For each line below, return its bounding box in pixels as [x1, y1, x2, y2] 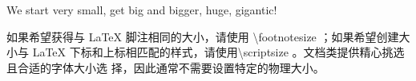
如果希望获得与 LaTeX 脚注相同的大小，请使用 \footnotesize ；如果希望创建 [6, 28, 399, 44]
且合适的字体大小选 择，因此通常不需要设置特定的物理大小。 [6, 59, 325, 75]
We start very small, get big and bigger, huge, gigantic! [6, 2, 277, 17]
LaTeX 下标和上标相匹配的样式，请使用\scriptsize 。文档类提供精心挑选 [32, 44, 405, 60]
